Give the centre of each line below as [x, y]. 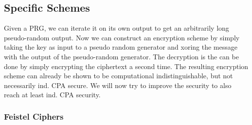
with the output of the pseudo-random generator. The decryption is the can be [121, 56]
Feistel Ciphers [34, 116]
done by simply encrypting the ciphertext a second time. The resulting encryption [126, 66]
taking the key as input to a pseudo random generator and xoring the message [121, 47]
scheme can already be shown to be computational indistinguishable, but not [118, 76]
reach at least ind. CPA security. [52, 95]
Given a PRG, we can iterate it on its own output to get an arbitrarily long [117, 28]
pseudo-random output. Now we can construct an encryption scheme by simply [122, 37]
